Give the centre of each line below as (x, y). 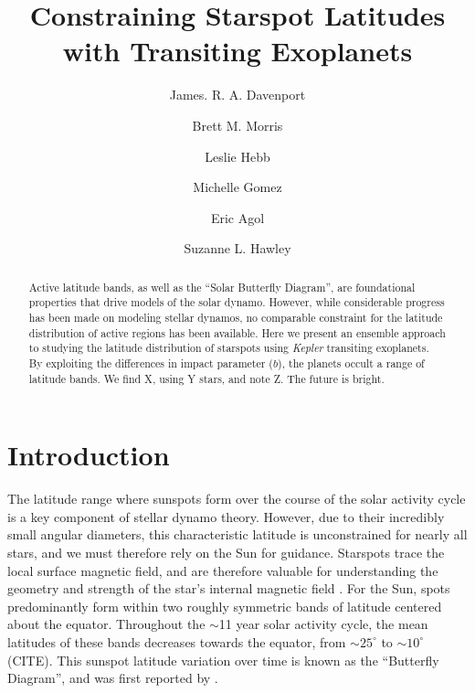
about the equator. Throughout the (106, 624)
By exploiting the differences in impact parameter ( (151, 362)
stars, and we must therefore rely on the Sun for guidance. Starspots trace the (226, 552)
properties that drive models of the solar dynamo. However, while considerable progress (237, 302)
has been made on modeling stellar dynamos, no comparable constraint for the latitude (236, 317)
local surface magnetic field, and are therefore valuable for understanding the (223, 570)
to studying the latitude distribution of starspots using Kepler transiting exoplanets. (229, 348)
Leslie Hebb (237, 156)
